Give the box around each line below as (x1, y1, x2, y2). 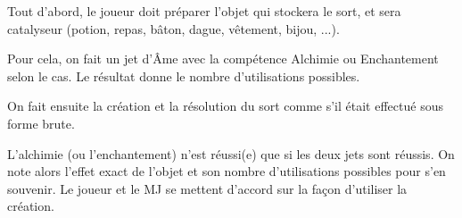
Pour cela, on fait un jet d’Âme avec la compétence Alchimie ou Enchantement (7, 49, 439, 68)
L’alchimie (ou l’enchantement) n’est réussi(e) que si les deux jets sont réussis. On (7, 144, 455, 163)
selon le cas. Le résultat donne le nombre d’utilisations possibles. (7, 66, 360, 85)
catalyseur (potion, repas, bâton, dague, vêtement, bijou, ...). (7, 19, 340, 38)
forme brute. (7, 113, 75, 132)
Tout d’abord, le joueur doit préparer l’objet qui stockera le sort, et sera (7, 2, 401, 20)
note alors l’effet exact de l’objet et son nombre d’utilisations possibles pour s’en (7, 162, 446, 180)
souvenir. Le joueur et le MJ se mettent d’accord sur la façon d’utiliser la (7, 179, 408, 197)
